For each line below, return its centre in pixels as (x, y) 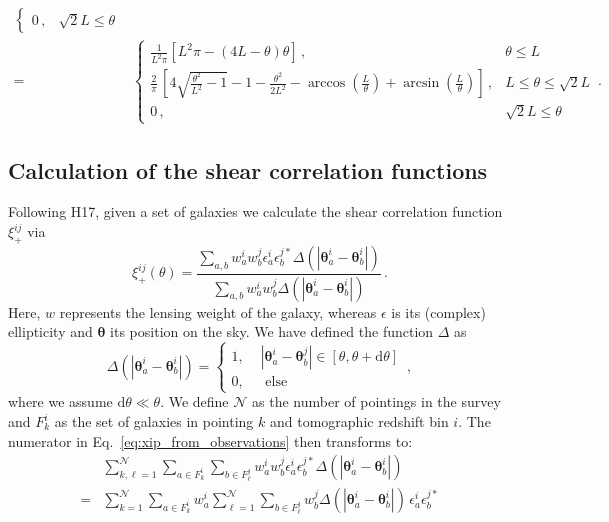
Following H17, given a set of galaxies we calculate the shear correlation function (255, 211)
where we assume (60, 401)
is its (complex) (438, 311)
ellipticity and (50, 331)
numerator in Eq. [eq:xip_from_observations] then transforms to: (210, 440)
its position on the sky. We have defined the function (272, 331)
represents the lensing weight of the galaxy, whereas (218, 311)
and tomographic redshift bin (359, 421)
